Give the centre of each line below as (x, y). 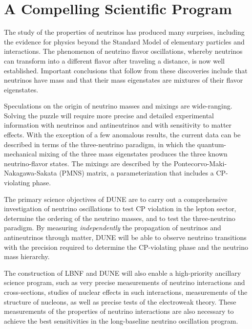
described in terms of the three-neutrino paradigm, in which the (100, 144)
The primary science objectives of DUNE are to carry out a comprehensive (116, 199)
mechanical (21, 154)
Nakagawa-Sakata (31, 173)
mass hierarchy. (27, 256)
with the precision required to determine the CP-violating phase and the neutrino (126, 247)
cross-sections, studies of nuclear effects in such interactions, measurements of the (126, 292)
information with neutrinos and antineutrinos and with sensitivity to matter (118, 125)
